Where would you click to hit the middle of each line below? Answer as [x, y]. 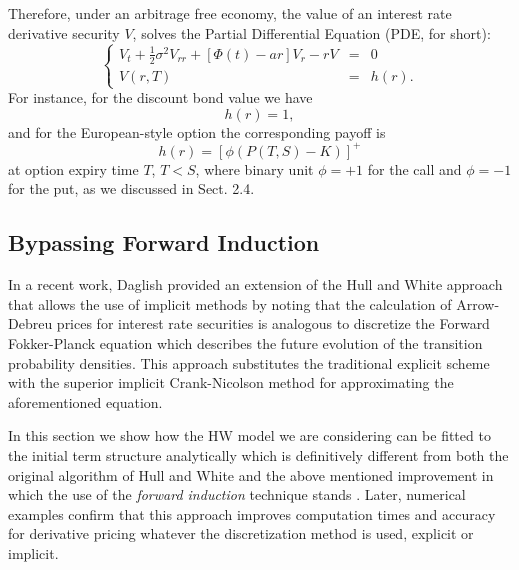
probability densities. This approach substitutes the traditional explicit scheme [249, 362]
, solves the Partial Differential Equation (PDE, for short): [311, 32]
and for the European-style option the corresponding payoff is [197, 131]
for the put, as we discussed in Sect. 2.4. [131, 188]
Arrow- [478, 303]
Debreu [30, 323]
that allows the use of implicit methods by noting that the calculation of [230, 303]
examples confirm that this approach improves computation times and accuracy [252, 513]
